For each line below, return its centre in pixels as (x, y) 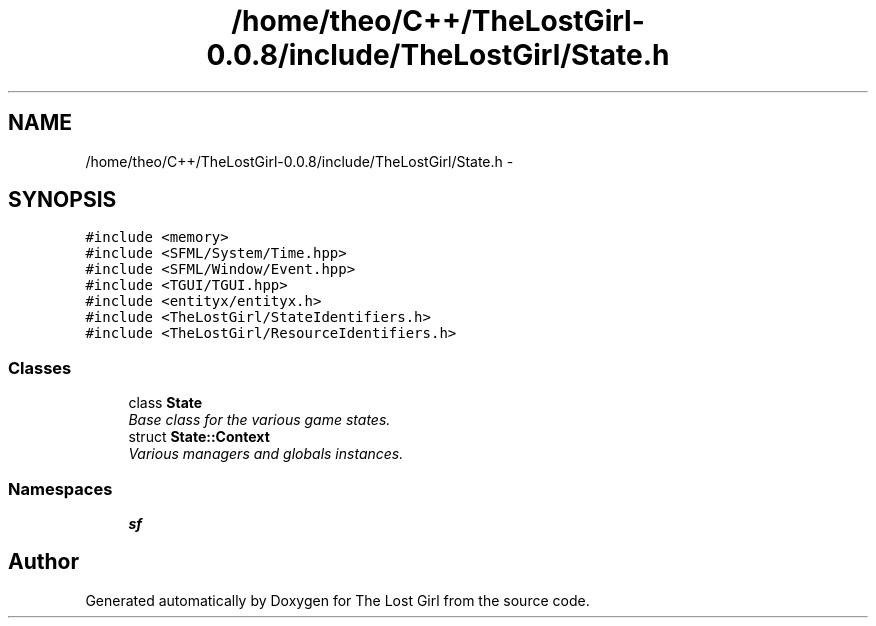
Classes (40, 367)
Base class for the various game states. (259, 420)
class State (165, 403)
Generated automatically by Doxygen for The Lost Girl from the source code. (337, 600)
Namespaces (60, 488)
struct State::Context (199, 437)
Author (43, 562)
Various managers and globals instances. (266, 454)
